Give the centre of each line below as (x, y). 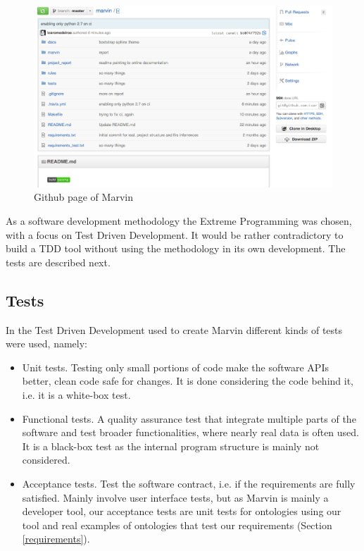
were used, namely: (46, 343)
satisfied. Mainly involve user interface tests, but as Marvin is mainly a (175, 497)
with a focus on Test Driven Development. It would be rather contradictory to (175, 234)
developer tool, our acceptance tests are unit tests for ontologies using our (182, 511)
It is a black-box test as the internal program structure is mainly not (171, 446)
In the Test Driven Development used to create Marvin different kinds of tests (174, 329)
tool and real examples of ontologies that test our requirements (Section (177, 525)
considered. (46, 460)
